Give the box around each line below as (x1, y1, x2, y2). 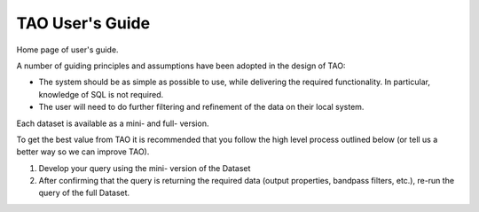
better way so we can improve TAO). (16, 146, 150, 157)
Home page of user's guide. (16, 44, 119, 55)
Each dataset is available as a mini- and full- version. (16, 118, 209, 129)
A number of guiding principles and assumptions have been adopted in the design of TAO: (16, 60, 346, 71)
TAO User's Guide (16, 13, 151, 33)
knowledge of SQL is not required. (38, 89, 164, 99)
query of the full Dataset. (38, 187, 130, 199)
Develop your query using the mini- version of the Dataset (38, 162, 251, 173)
